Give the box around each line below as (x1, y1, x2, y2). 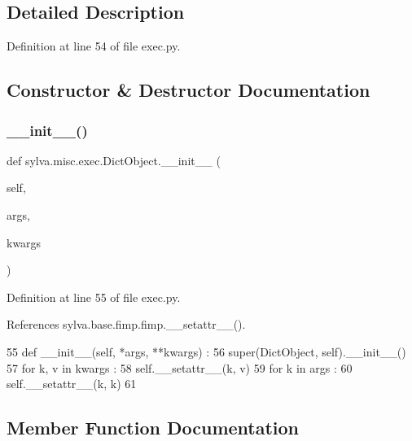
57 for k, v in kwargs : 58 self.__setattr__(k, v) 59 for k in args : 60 (7, 359, 353, 376)
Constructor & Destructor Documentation (7, 77, 370, 103)
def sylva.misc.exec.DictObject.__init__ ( (7, 151, 221, 168)
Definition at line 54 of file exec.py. (7, 37, 181, 55)
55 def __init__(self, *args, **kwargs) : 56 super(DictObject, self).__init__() (7, 343, 406, 360)
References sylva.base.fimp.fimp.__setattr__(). (7, 316, 246, 333)
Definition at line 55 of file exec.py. (7, 288, 181, 305)
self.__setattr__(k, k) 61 (7, 375, 137, 392)
